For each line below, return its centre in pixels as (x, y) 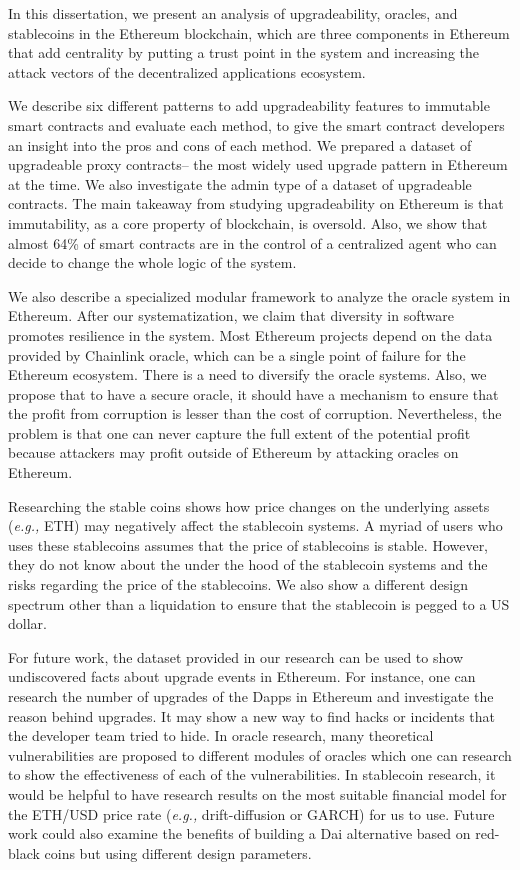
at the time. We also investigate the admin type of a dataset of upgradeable (240, 183)
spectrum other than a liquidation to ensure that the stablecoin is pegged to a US (259, 603)
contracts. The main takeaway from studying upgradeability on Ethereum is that (256, 203)
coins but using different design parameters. (178, 852)
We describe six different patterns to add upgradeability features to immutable (249, 105)
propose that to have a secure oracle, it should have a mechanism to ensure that (253, 393)
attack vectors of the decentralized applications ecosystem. (187, 71)
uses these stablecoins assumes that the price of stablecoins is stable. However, (248, 544)
